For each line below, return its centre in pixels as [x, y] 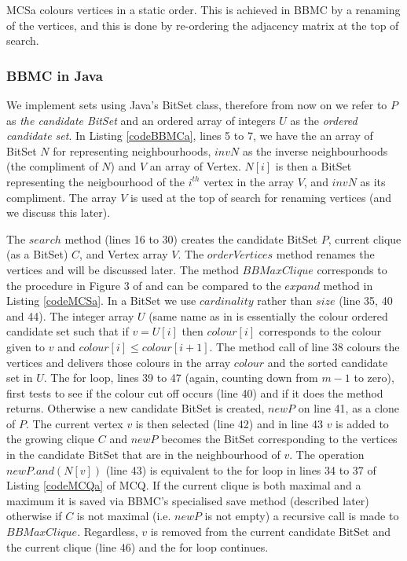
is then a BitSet [313, 166]
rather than [285, 301]
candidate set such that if [68, 331]
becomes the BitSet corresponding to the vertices [279, 439]
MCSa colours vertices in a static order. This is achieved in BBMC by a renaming [203, 9]
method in [348, 285]
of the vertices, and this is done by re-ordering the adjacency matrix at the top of [203, 25]
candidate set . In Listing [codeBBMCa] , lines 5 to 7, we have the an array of [190, 136]
